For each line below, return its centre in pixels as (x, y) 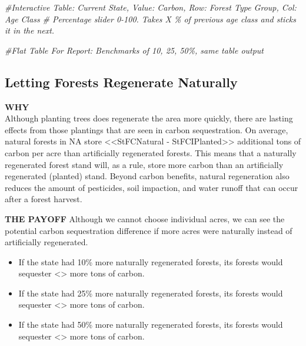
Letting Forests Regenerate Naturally (121, 82)
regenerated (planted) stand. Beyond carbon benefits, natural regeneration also (147, 176)
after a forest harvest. (44, 199)
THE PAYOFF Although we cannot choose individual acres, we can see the (145, 218)
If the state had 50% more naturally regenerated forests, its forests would (151, 324)
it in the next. (30, 30)
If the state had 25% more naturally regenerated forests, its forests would (151, 293)
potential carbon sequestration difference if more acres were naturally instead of (149, 230)
